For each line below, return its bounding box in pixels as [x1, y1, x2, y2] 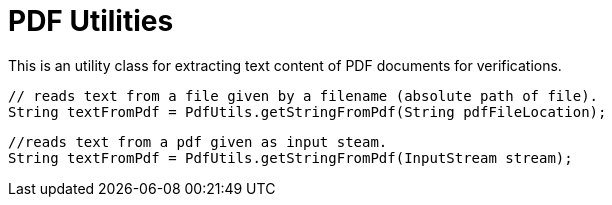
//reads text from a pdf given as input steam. [8, 133, 388, 150]
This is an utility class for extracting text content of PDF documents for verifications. [8, 56, 562, 74]
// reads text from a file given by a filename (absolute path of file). [8, 87, 599, 104]
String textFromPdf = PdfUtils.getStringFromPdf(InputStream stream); [8, 149, 573, 166]
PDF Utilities [8, 4, 174, 38]
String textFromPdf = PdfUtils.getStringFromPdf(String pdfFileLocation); [8, 103, 607, 120]
